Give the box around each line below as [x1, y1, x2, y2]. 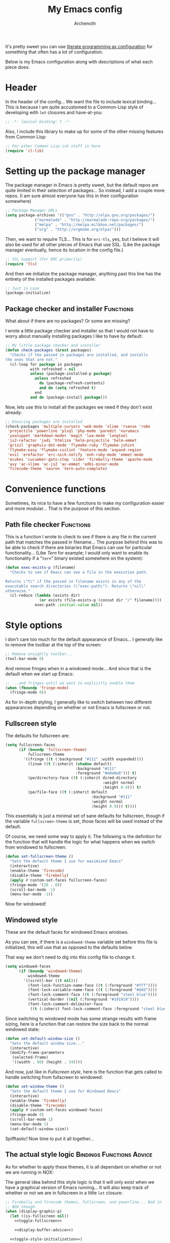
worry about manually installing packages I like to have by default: [5, 333, 143, 339]
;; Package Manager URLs [5, 208, 58, 213]
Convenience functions [5, 483, 106, 495]
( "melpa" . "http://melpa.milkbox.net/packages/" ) [34, 222, 144, 228]
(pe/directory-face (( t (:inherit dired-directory [27, 776, 137, 781]
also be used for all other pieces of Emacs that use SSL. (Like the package [5, 241, 160, 247]
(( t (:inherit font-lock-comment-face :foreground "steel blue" [30, 1006, 168, 1011]
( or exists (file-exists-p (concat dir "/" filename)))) [39, 598, 162, 603]
